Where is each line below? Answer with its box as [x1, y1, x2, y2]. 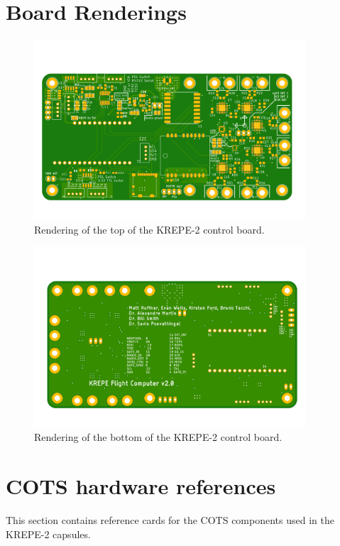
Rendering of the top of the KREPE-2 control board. [34, 222, 265, 236]
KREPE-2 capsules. [6, 526, 91, 541]
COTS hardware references [6, 471, 276, 500]
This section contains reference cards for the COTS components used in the [6, 512, 334, 527]
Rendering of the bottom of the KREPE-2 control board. [34, 430, 283, 444]
